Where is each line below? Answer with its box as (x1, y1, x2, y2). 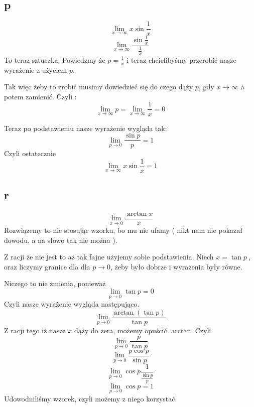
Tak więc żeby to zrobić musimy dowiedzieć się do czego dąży (4, 81, 193, 92)
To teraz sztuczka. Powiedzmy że (4, 54, 105, 65)
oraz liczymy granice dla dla (4, 261, 90, 272)
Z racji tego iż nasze (4, 325, 66, 335)
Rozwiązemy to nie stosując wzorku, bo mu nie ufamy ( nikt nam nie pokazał (4, 225, 242, 235)
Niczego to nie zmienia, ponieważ (4, 278, 106, 289)
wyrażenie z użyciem (4, 64, 67, 75)
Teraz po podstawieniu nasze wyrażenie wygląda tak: (4, 122, 167, 133)
